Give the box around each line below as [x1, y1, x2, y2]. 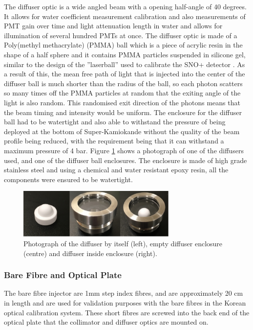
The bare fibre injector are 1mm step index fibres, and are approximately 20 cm [4, 288, 243, 298]
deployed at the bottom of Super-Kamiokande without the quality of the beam [4, 126, 240, 136]
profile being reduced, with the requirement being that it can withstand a [4, 136, 224, 146]
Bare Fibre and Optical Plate [4, 269, 122, 281]
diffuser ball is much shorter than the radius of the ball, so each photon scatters [4, 78, 243, 88]
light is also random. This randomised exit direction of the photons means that [4, 97, 240, 107]
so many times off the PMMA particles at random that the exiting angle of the [4, 88, 241, 98]
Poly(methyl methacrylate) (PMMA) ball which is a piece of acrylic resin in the [4, 40, 243, 50]
